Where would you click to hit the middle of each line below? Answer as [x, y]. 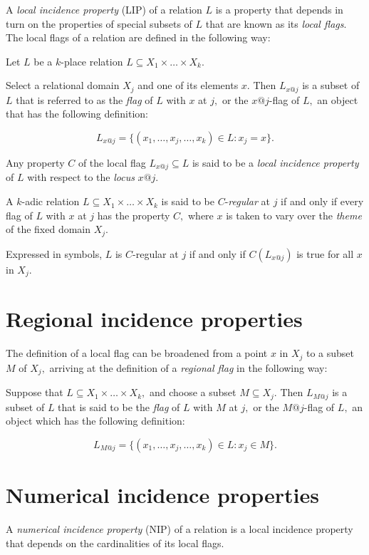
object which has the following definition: [95, 421]
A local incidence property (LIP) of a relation [104, 9]
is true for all [325, 253]
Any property [35, 163]
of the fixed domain [48, 229]
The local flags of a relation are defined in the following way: [138, 37]
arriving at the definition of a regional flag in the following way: [188, 367]
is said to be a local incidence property [275, 163]
